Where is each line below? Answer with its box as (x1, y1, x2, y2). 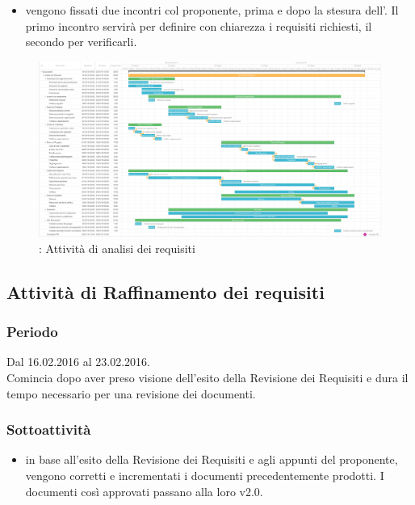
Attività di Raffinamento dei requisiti (6, 279, 325, 304)
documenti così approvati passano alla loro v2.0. (25, 482, 263, 499)
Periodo (6, 322, 58, 342)
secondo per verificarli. (25, 33, 137, 50)
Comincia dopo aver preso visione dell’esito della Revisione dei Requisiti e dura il (6, 368, 409, 385)
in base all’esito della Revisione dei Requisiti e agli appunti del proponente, (25, 451, 398, 468)
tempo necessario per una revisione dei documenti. (6, 385, 256, 402)
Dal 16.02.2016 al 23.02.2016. (6, 353, 150, 370)
